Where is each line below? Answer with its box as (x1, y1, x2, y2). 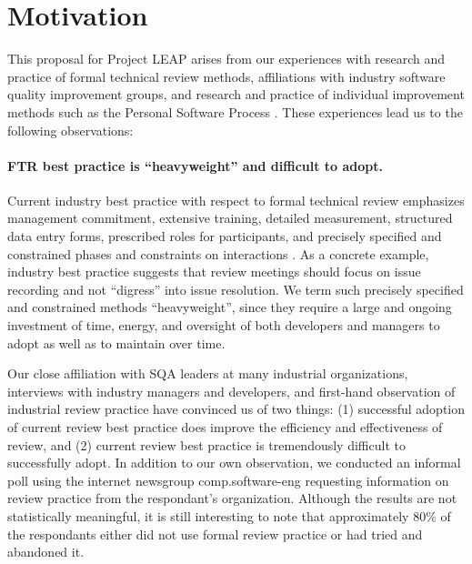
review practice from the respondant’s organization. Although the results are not (7, 488, 457, 508)
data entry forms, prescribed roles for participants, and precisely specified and (7, 227, 442, 246)
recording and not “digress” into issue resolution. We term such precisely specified (7, 279, 464, 298)
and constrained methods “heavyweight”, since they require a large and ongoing (7, 297, 452, 317)
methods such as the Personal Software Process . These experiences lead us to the (7, 102, 463, 121)
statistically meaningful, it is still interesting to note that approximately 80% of (7, 506, 451, 525)
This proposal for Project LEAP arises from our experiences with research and (7, 49, 446, 68)
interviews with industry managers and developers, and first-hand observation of (7, 381, 456, 400)
